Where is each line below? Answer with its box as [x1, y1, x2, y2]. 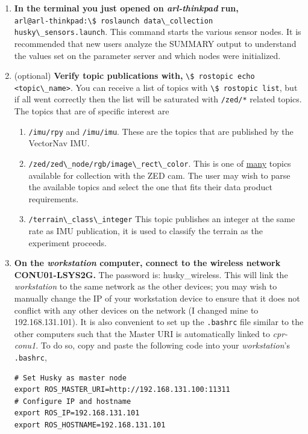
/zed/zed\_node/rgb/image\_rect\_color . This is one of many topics [28, 157, 291, 169]
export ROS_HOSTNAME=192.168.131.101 [14, 421, 166, 430]
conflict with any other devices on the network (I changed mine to [14, 303, 259, 316]
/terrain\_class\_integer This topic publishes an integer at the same [28, 212, 295, 225]
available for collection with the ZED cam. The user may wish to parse [28, 169, 291, 181]
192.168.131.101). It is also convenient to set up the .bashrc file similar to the [14, 315, 304, 328]
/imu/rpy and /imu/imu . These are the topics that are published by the [28, 125, 294, 137]
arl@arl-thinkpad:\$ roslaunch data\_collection [14, 16, 213, 25]
